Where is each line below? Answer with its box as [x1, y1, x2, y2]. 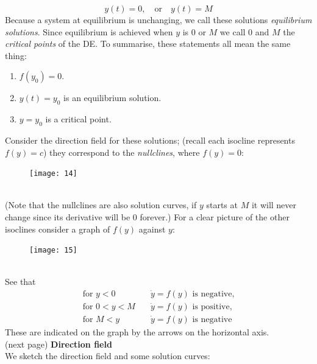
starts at [206, 198, 238, 211]
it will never [251, 198, 297, 211]
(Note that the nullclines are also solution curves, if [5, 198, 197, 211]
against [138, 222, 166, 235]
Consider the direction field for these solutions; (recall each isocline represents [5, 133, 295, 146]
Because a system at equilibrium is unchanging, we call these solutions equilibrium [5, 13, 312, 26]
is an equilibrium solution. [63, 91, 162, 104]
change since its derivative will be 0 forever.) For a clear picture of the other [5, 211, 290, 223]
